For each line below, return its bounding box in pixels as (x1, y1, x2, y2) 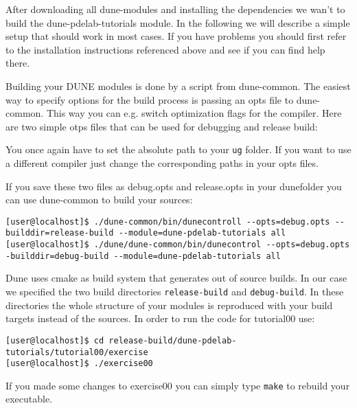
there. (5, 56, 30, 70)
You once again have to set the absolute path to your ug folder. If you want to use (5, 142, 352, 157)
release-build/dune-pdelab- (108, 335, 237, 345)
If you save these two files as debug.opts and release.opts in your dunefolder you (5, 179, 342, 193)
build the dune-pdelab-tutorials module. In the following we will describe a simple (5, 15, 350, 30)
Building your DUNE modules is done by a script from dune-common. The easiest (5, 78, 351, 93)
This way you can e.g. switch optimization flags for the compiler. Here (46, 106, 342, 120)
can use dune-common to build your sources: (5, 192, 193, 207)
